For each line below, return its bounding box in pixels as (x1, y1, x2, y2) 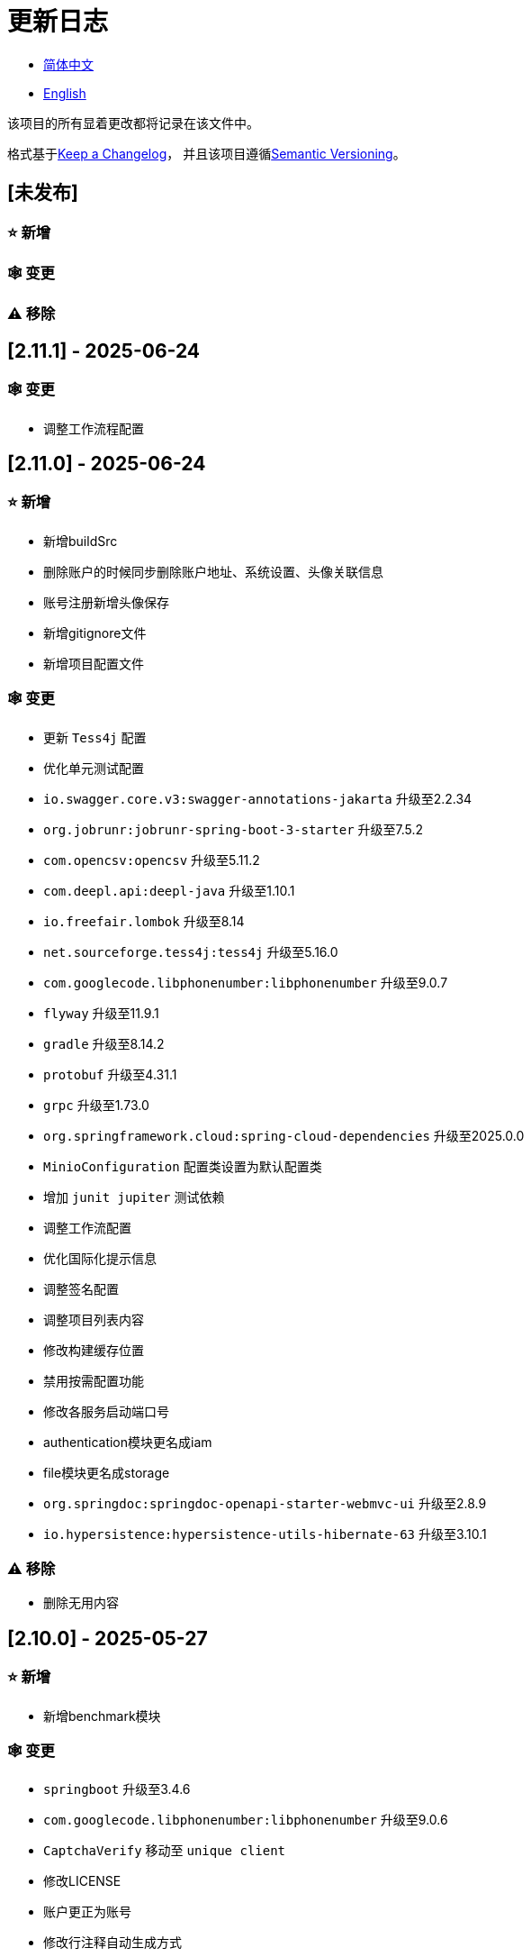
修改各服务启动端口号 (43, 1403, 169, 1419)
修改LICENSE (43, 1873, 121, 1889)
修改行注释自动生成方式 (43, 1934, 182, 1951)
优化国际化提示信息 (43, 1250, 157, 1266)
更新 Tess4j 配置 (43, 729, 147, 745)
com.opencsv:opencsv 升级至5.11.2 (43, 851, 260, 868)
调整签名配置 (43, 1280, 119, 1297)
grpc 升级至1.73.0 (43, 1097, 149, 1113)
